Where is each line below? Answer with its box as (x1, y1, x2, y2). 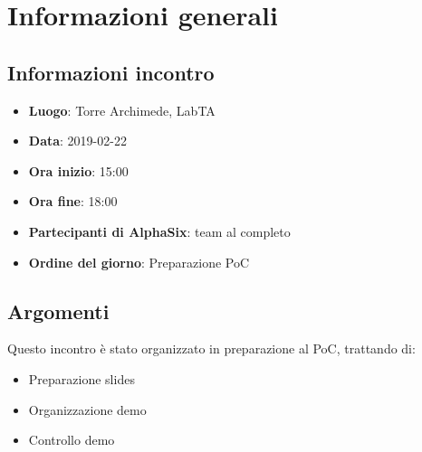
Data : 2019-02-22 (28, 131, 127, 150)
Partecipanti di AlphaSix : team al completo (28, 221, 291, 240)
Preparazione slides (28, 369, 135, 388)
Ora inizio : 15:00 (28, 161, 129, 180)
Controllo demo (28, 430, 115, 449)
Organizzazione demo (28, 400, 147, 419)
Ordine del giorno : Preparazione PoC (28, 252, 250, 271)
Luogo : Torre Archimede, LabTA (28, 100, 216, 119)
